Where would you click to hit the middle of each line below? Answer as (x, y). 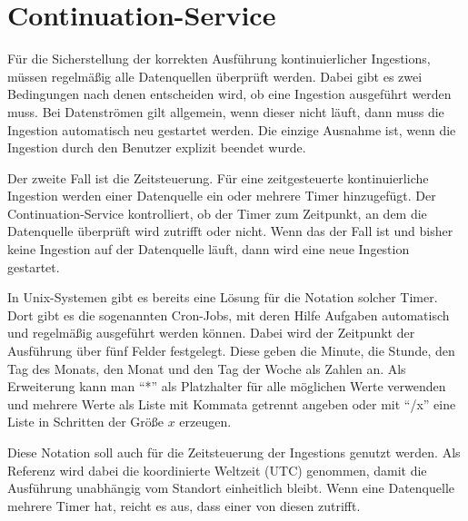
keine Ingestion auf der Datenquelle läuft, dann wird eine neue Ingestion (209, 249)
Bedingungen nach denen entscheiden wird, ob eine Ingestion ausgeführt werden (229, 94)
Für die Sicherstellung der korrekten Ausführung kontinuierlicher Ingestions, (219, 59)
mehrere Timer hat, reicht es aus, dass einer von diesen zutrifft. (184, 505)
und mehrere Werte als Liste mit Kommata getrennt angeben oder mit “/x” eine (232, 403)
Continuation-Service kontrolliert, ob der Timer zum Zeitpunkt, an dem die (217, 213)
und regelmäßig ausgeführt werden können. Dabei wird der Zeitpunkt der (211, 333)
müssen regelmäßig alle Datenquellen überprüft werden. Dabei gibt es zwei (215, 76)
